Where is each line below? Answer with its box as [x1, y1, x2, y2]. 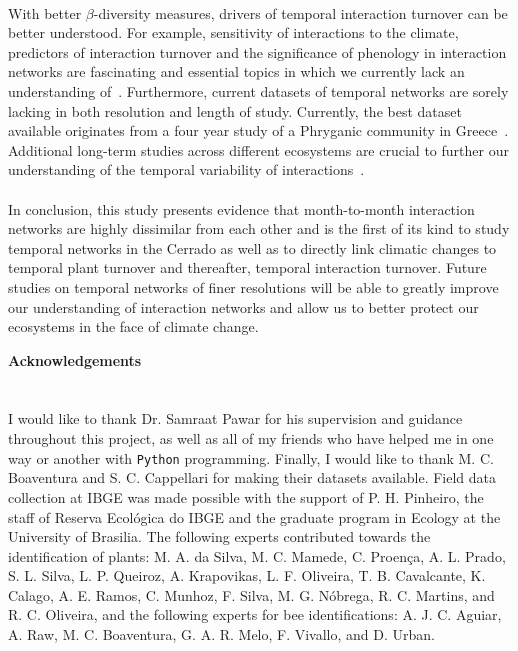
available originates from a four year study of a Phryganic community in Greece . [8, 120, 509, 141]
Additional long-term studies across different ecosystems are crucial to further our [8, 139, 509, 160]
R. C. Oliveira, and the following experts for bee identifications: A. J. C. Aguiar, [8, 604, 502, 625]
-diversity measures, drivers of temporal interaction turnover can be [93, 2, 508, 23]
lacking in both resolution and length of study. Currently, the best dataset [8, 100, 462, 121]
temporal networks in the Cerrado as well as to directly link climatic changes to [8, 237, 497, 258]
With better [8, 2, 82, 23]
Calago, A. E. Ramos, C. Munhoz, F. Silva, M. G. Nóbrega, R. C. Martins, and [8, 584, 495, 605]
